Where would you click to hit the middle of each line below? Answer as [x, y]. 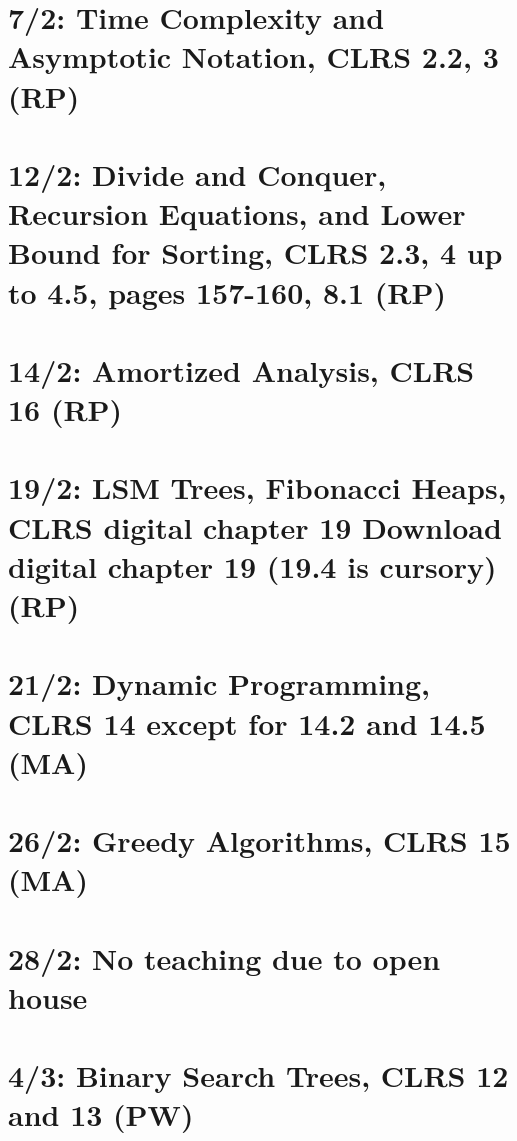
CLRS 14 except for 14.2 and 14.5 [247, 722]
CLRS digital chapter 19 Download [255, 526]
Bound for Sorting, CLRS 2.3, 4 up [255, 252]
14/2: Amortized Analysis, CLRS [241, 369]
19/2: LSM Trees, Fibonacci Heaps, [257, 487]
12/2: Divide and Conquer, [197, 173]
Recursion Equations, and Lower [237, 213]
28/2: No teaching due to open [224, 957]
